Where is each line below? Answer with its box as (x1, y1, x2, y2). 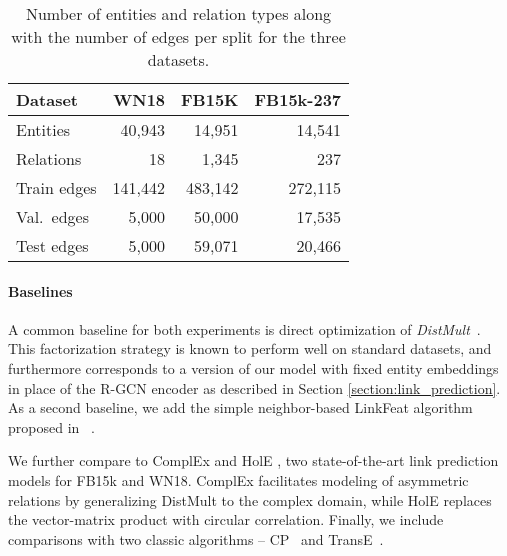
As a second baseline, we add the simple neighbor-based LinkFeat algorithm (8, 397, 473, 418)
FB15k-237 (254, 88, 342, 111)
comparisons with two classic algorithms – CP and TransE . (8, 528, 384, 549)
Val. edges (16, 205, 89, 228)
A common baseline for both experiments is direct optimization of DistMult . (8, 318, 481, 339)
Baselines (8, 280, 73, 301)
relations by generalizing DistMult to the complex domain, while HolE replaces (8, 489, 492, 510)
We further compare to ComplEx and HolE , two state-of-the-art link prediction (8, 450, 499, 471)
